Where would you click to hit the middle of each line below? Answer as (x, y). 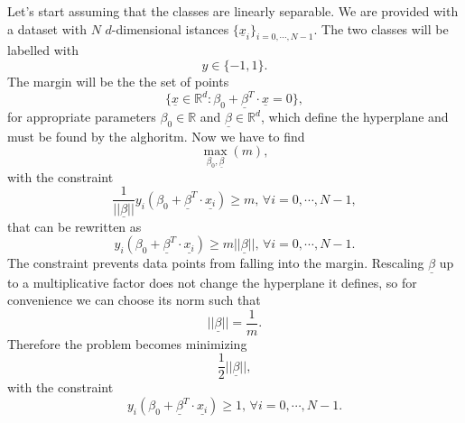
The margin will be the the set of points (118, 81)
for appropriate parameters (82, 117)
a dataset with (47, 28)
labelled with (43, 50)
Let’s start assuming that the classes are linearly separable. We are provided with (233, 11)
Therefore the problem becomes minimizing (127, 343)
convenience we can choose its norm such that (134, 300)
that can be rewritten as (74, 226)
